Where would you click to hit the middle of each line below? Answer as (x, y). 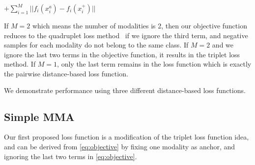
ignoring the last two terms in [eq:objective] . (71, 156)
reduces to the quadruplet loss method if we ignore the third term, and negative (126, 35)
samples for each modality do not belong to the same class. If (96, 45)
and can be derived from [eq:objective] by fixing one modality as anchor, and (120, 146)
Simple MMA (39, 116)
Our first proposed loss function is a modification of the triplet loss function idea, (127, 137)
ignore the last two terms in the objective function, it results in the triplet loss (122, 54)
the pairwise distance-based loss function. (66, 73)
